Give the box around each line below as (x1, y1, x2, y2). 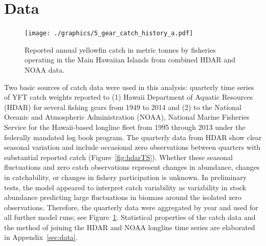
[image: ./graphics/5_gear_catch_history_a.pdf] (25, 30, 193, 37)
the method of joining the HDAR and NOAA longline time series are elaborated (4, 221, 255, 232)
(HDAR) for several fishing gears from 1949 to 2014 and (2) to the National (4, 101, 241, 112)
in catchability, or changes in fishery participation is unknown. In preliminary (4, 171, 247, 182)
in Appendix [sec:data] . (4, 232, 78, 242)
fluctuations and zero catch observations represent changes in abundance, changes (4, 162, 260, 172)
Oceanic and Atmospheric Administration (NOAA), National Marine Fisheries (4, 111, 250, 122)
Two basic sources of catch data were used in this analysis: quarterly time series (4, 81, 254, 92)
